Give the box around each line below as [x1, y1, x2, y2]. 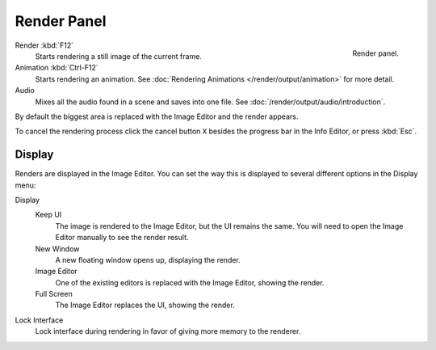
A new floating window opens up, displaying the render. [55, 255, 241, 264]
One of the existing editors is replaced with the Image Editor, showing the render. [55, 277, 325, 287]
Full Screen [35, 289, 73, 299]
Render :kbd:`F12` [15, 40, 74, 50]
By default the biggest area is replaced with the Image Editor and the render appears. [15, 112, 299, 121]
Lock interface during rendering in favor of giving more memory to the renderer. [35, 327, 301, 336]
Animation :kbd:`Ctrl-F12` [15, 63, 99, 73]
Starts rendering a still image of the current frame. [35, 51, 202, 61]
